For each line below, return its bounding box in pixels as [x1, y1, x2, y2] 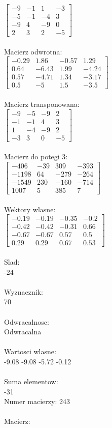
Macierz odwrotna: [4, 46, 62, 56]
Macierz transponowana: [4, 99, 80, 109]
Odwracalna [4, 326, 42, 337]
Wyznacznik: [4, 286, 44, 297]
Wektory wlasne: [4, 204, 56, 214]
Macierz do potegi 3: [4, 151, 68, 162]
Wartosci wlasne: [4, 346, 56, 357]
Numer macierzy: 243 [4, 396, 70, 407]
